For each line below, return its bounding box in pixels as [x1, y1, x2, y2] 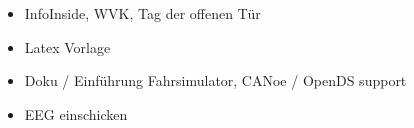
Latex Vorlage [24, 36, 111, 57]
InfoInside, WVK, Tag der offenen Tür [24, 3, 261, 23]
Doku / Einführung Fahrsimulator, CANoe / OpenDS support [24, 70, 407, 91]
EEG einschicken [24, 103, 128, 124]
